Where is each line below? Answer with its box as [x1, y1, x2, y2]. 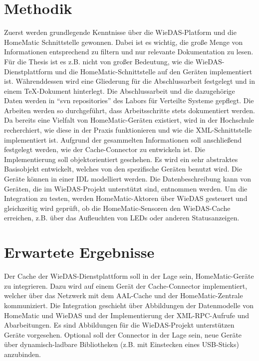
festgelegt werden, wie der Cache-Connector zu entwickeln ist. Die [4, 144, 205, 155]
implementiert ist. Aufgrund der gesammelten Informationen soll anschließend [4, 134, 242, 145]
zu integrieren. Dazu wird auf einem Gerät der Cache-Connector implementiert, [4, 280, 248, 291]
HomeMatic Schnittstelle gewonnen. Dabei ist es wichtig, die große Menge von [4, 36, 243, 47]
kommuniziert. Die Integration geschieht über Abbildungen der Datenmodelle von [4, 300, 254, 310]
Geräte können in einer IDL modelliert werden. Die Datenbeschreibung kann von [4, 174, 252, 184]
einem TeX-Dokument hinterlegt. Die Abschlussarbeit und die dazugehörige [4, 85, 235, 96]
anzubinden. [4, 349, 41, 359]
